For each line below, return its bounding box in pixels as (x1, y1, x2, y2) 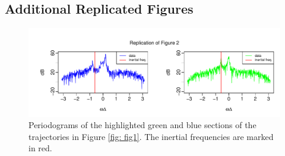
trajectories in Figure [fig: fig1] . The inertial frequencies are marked (28, 130, 274, 142)
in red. (28, 142, 52, 154)
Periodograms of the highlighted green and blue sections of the (28, 119, 256, 131)
